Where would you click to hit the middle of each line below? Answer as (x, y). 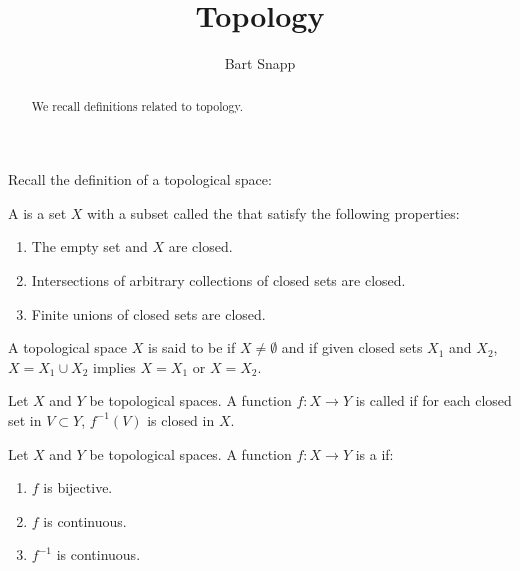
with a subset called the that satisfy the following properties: (273, 212)
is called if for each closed (433, 400)
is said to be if (191, 347)
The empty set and (89, 246)
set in (25, 419)
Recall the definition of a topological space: (140, 179)
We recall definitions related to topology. (137, 105)
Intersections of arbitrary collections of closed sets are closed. (218, 279)
